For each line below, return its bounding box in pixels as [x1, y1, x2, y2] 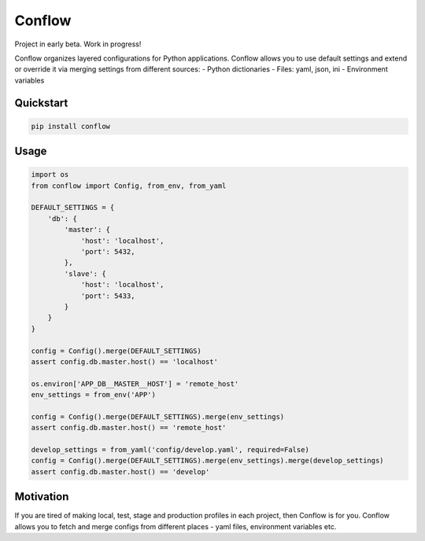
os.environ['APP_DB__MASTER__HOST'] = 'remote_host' [31, 379, 239, 388]
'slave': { [64, 269, 106, 278]
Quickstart [14, 96, 68, 109]
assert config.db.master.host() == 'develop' [31, 467, 210, 476]
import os [31, 170, 69, 179]
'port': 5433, [80, 291, 135, 300]
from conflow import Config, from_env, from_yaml [31, 181, 227, 190]
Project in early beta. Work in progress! [14, 39, 142, 49]
